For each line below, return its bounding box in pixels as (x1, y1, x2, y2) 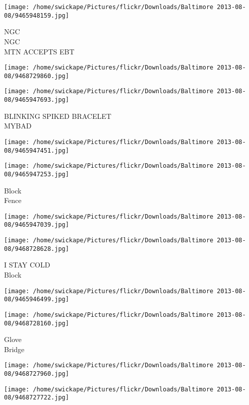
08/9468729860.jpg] (4, 72, 69, 80)
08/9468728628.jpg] (4, 245, 69, 252)
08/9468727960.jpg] (4, 370, 69, 377)
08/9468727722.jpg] (4, 394, 69, 401)
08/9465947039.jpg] (4, 221, 69, 229)
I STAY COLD (4, 259, 50, 270)
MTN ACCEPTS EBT (4, 46, 75, 56)
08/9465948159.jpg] (4, 12, 69, 19)
